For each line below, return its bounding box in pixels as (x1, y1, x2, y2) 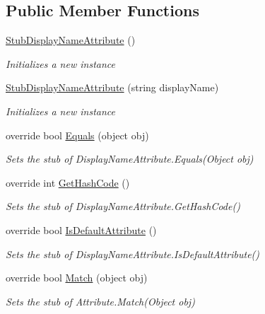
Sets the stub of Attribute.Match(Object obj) (6, 293, 195, 308)
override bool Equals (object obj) (6, 127, 149, 142)
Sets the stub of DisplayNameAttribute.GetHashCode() (6, 199, 240, 214)
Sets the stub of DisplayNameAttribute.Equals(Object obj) (6, 151, 254, 166)
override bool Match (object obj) (6, 270, 148, 285)
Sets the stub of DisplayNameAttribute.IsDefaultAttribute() (6, 246, 260, 261)
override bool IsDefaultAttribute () (6, 222, 157, 237)
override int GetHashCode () (6, 175, 130, 190)
